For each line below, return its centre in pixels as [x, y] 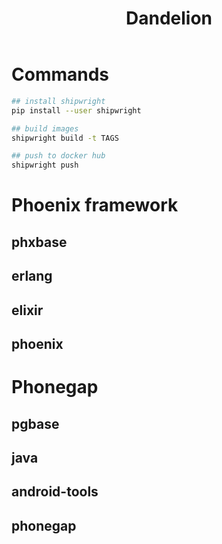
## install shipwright [58, 101]
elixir [27, 310]
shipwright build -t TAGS [65, 138]
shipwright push [45, 165]
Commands [60, 74]
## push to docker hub [58, 156]
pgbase [35, 423]
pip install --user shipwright [76, 110]
